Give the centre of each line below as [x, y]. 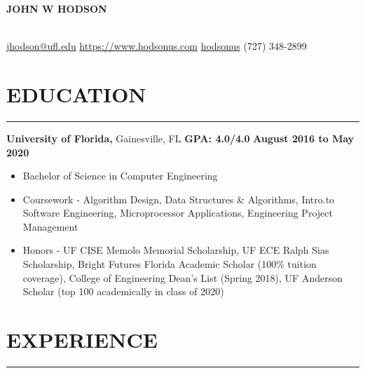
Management [50, 226]
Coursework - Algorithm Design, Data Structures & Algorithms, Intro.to [179, 199]
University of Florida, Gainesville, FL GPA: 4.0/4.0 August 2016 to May [180, 138]
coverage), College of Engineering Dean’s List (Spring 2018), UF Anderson [182, 277]
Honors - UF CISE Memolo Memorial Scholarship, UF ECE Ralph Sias [176, 250]
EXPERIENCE [82, 340]
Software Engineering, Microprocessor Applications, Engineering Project [178, 213]
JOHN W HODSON [57, 8]
